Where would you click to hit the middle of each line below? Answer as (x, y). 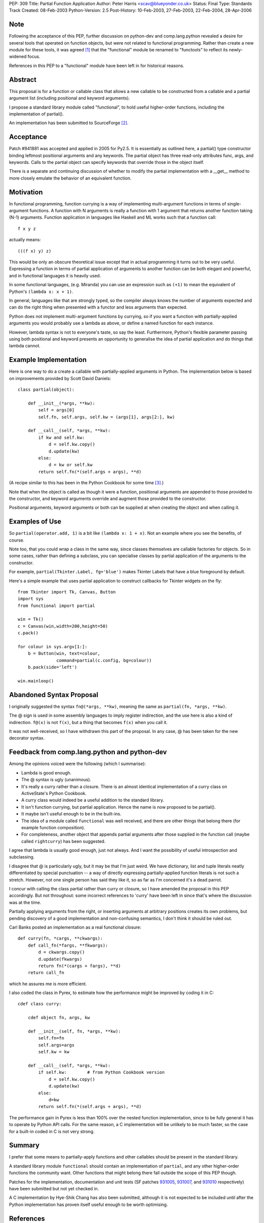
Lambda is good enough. (46, 772)
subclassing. (22, 857)
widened (18, 57)
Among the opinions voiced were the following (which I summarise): (77, 764)
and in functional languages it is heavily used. (55, 275)
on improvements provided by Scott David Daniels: (60, 378)
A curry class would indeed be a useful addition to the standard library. (93, 800)
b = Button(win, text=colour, (64, 654)
